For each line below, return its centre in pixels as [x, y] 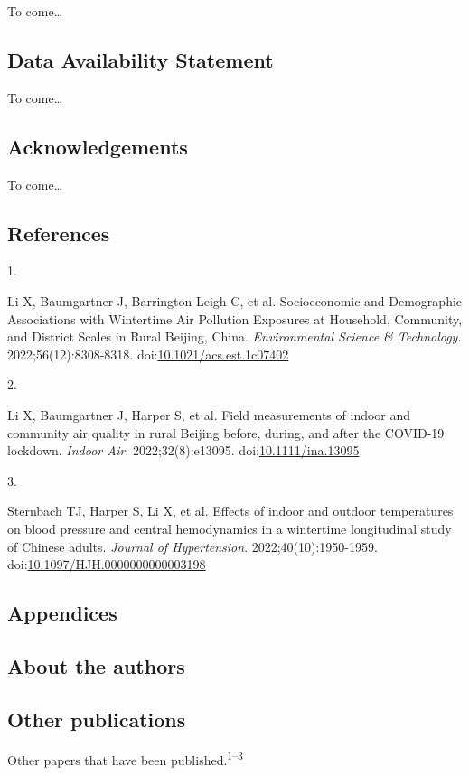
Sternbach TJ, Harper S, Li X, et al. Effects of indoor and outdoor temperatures [230, 511]
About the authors [96, 665]
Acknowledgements [98, 146]
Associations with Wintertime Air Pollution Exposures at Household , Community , [235, 318]
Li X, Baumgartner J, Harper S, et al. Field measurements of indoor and [209, 414]
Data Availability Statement [141, 59]
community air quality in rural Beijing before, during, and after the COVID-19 [226, 432]
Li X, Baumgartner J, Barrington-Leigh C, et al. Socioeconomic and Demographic [235, 300]
